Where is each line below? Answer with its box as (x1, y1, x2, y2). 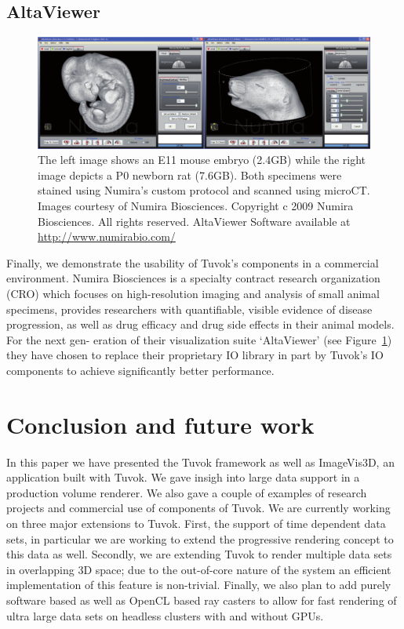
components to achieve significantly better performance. (6, 362, 275, 378)
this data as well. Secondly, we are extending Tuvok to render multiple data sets (6, 546, 392, 562)
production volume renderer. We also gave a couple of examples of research (6, 484, 367, 500)
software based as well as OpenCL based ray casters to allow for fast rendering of (6, 592, 397, 609)
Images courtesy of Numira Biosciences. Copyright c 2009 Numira (38, 198, 354, 214)
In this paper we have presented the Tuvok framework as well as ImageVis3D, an (6, 453, 395, 470)
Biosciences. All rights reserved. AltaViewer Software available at (38, 213, 351, 229)
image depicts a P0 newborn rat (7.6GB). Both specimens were (38, 166, 342, 183)
